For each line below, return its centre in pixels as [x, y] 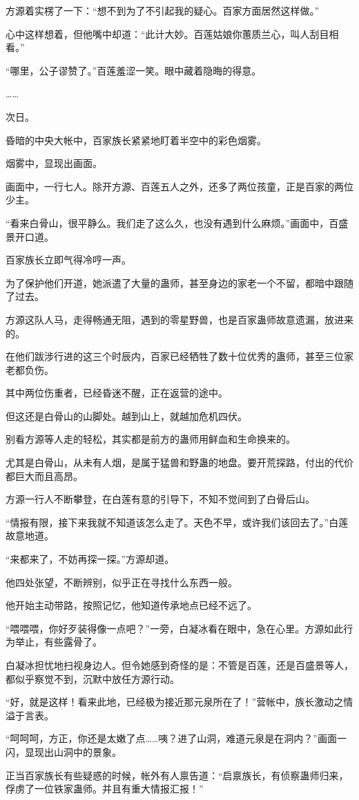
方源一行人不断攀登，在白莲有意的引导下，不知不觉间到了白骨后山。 [160, 499]
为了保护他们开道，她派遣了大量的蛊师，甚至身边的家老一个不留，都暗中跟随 [179, 282]
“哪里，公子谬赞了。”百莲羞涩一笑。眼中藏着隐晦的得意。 [134, 70]
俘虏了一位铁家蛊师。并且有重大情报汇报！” [105, 789]
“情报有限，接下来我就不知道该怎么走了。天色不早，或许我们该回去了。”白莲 [177, 522]
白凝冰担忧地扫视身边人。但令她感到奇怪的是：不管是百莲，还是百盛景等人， [179, 665]
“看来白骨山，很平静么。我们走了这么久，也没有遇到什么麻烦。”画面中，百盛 [177, 222]
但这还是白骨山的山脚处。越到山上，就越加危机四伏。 [126, 416]
